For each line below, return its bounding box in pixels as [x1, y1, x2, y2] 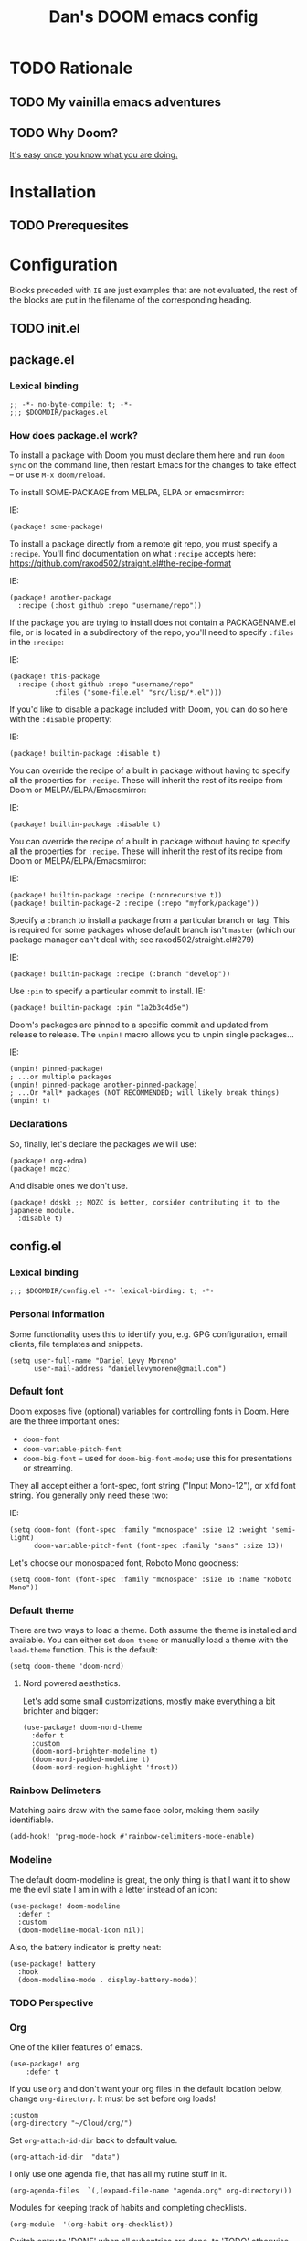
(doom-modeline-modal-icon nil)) [17, 1926, 145, 1935]
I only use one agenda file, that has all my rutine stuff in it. [9, 2168, 228, 2179]
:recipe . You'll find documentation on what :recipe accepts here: [9, 548, 257, 559]
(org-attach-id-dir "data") [9, 2152, 121, 2161]
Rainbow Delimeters [9, 1784, 101, 1797]
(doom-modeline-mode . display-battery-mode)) [17, 1975, 198, 1984]
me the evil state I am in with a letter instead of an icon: [9, 1884, 217, 1895]
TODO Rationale [9, 58, 133, 79]
